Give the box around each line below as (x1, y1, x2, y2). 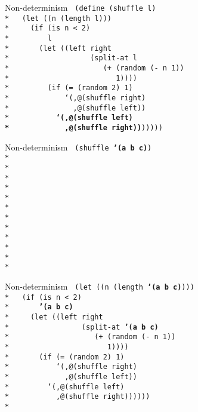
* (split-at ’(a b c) (5, 322, 159, 331)
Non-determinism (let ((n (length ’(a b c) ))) (5, 280, 194, 293)
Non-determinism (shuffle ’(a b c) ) (5, 140, 152, 153)
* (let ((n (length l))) (5, 14, 112, 23)
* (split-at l (5, 54, 137, 63)
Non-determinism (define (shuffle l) (5, 1, 156, 13)
